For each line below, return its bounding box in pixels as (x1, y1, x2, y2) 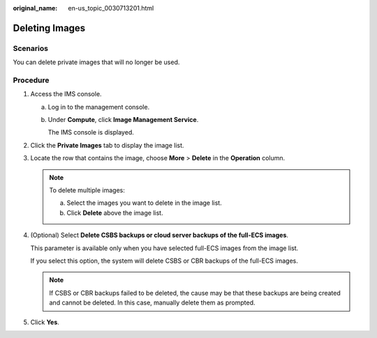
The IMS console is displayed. (47, 128, 134, 137)
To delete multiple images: (49, 186, 125, 194)
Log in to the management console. (47, 102, 150, 111)
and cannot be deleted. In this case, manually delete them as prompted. (49, 298, 256, 307)
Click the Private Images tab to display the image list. (30, 141, 184, 149)
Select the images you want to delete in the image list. (66, 199, 223, 207)
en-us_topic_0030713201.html (68, 4, 154, 12)
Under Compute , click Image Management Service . (47, 116, 199, 124)
